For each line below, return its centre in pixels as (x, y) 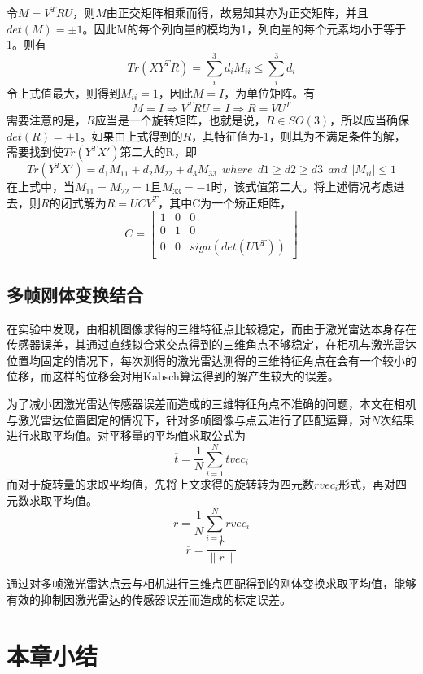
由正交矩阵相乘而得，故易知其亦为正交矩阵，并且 (237, 12)
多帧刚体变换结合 (75, 294)
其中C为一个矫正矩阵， (231, 202)
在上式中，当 (41, 187)
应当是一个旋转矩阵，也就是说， (180, 120)
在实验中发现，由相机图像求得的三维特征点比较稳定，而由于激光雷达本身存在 (211, 328)
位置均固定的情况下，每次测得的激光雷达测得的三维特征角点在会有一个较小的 (211, 360)
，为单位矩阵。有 (270, 92)
